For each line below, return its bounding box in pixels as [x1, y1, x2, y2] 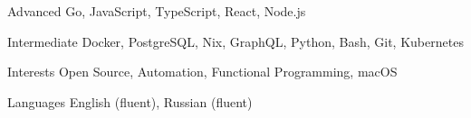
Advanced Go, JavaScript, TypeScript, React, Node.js [7, 2, 306, 20]
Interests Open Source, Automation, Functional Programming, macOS [7, 62, 398, 81]
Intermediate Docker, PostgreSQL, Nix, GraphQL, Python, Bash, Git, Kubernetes [7, 32, 464, 50]
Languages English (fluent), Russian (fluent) [7, 92, 253, 111]
